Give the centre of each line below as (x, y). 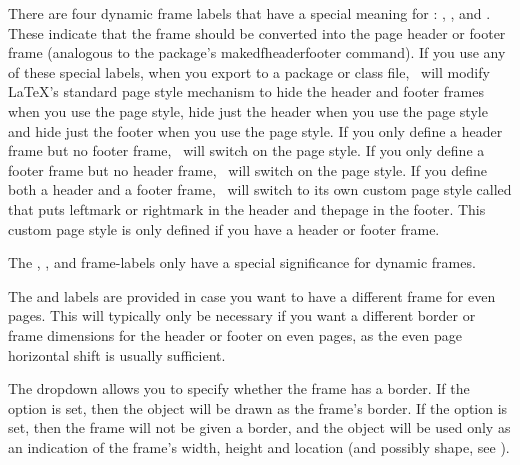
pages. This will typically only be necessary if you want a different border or (242, 315)
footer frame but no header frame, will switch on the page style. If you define (248, 169)
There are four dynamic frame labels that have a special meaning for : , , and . (249, 13)
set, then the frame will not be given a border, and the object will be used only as (259, 427)
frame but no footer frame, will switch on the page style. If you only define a (246, 150)
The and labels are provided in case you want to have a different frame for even (252, 295)
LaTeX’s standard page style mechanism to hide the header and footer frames (246, 91)
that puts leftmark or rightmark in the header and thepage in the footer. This (247, 208)
